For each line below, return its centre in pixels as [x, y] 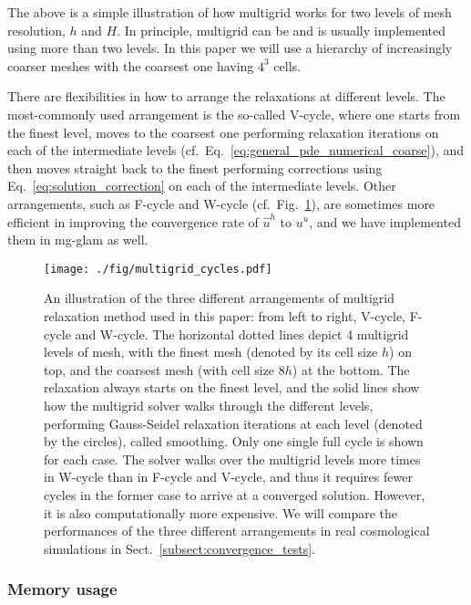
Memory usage [62, 589]
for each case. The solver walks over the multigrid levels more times [232, 459]
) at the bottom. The [351, 369]
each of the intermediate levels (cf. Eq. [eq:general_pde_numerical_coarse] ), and [236, 150]
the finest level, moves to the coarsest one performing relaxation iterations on [223, 132]
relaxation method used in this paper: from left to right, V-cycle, [225, 315]
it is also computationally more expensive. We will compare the [221, 512]
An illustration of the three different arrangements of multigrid [220, 298]
